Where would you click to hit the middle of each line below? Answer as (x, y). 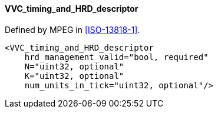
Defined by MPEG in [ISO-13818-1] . (72, 29)
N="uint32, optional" (74, 66)
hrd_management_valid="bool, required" (116, 57)
